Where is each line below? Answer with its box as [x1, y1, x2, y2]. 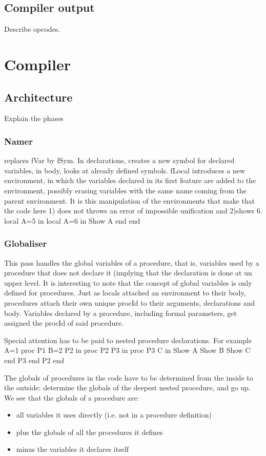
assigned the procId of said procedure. [4, 318, 124, 328]
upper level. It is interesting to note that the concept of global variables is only [4, 277, 252, 288]
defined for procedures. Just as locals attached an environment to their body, [4, 287, 246, 298]
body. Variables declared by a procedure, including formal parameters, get [4, 307, 237, 318]
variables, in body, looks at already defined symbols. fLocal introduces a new [4, 165, 245, 175]
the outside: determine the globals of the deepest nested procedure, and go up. [4, 382, 251, 393]
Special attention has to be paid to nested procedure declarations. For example [4, 334, 252, 345]
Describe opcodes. [4, 24, 60, 34]
